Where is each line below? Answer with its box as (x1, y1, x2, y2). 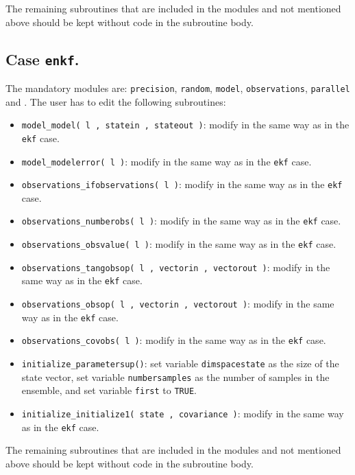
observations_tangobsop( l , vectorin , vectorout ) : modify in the (21, 259, 330, 274)
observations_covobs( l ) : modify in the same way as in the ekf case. (21, 333, 326, 347)
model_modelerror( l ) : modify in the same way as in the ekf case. (21, 154, 312, 168)
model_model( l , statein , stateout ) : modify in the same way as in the (21, 117, 350, 132)
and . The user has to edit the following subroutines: (5, 94, 226, 108)
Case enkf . (5, 48, 79, 69)
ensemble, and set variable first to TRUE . (21, 383, 197, 397)
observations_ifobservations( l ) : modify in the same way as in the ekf (21, 177, 343, 192)
